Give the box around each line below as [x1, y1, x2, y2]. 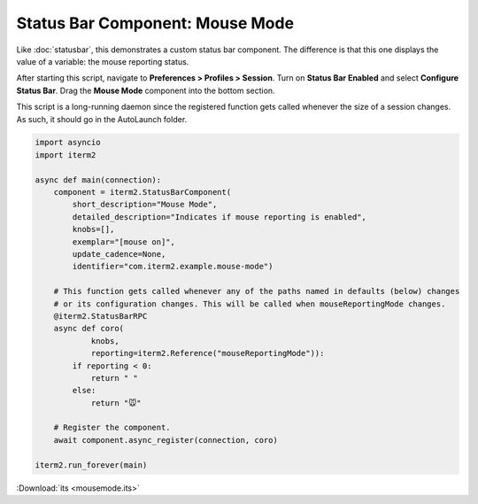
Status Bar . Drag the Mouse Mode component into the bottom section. [16, 85, 275, 96]
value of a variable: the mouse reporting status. [16, 56, 189, 66]
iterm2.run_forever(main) [35, 460, 148, 469]
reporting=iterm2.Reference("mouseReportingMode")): [90, 348, 325, 359]
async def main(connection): [35, 174, 162, 185]
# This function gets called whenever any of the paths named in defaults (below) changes [53, 286, 460, 297]
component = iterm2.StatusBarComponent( [53, 187, 232, 198]
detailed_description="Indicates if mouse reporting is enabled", [72, 212, 367, 221]
